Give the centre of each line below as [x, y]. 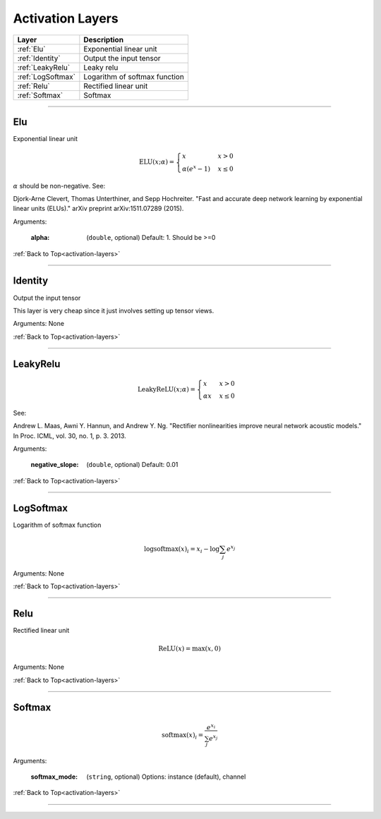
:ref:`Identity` [39, 58]
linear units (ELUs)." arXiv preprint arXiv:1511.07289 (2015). [98, 209]
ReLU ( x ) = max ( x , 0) [190, 648]
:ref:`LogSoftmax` [46, 76]
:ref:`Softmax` [40, 95]
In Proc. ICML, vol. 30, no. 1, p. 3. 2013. [69, 436]
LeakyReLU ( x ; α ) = [167, 389]
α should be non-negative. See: [59, 186]
